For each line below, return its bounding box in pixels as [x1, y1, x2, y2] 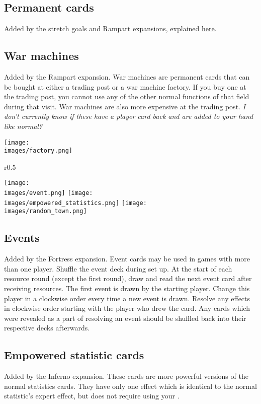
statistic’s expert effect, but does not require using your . [4, 390, 180, 401]
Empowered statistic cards [4, 347, 144, 363]
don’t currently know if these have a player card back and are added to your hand [4, 111, 253, 121]
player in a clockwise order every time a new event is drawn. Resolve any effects [4, 293, 250, 303]
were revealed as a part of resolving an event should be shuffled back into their [4, 312, 246, 323]
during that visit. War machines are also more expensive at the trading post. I [4, 101, 246, 111]
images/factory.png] [4, 147, 73, 155]
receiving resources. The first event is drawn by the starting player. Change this [4, 283, 250, 294]
